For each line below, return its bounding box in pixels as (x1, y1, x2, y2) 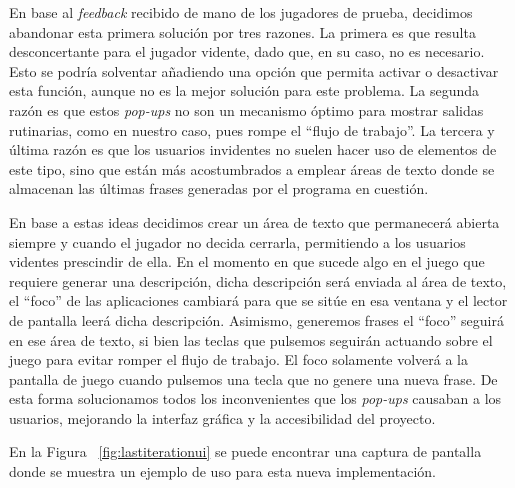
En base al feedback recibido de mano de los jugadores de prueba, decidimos (9, 2, 473, 22)
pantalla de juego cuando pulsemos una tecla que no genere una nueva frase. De (9, 368, 498, 389)
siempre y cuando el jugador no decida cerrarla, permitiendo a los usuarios (9, 231, 466, 252)
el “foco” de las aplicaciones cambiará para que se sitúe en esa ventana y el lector (9, 290, 508, 311)
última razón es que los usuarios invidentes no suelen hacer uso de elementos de (9, 139, 497, 160)
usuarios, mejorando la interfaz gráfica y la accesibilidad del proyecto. (9, 407, 436, 428)
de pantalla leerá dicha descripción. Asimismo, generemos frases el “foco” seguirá (9, 309, 504, 330)
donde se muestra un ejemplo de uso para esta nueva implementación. (9, 461, 436, 482)
